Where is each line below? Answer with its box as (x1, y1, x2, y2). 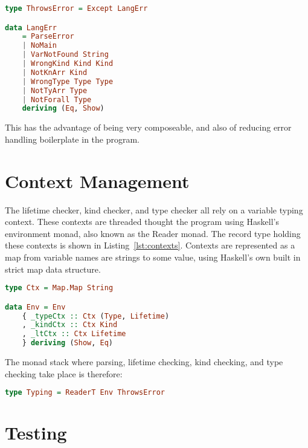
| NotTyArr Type (22, 86, 88, 95)
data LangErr (5, 23, 57, 32)
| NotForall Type (22, 95, 92, 104)
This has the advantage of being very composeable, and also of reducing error (5, 121, 292, 134)
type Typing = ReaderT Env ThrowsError (5, 388, 165, 397)
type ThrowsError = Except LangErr (5, 4, 148, 13)
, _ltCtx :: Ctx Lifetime (22, 330, 126, 339)
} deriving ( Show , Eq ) (22, 339, 114, 348)
